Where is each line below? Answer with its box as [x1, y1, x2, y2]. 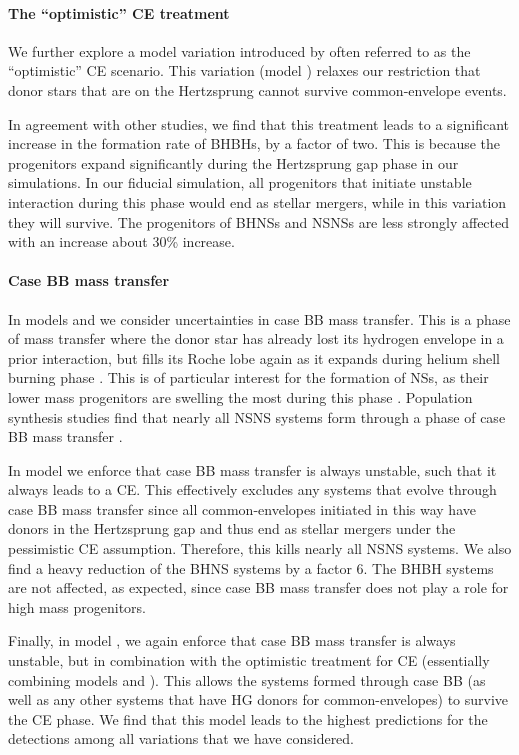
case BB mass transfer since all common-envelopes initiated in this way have [8, 498, 476, 519]
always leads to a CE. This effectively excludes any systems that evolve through [8, 479, 497, 500]
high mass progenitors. [8, 596, 146, 617]
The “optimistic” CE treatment [8, 2, 230, 23]
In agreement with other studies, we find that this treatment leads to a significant [8, 113, 509, 134]
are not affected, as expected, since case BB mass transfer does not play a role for [8, 577, 509, 598]
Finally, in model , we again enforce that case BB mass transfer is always [8, 630, 456, 651]
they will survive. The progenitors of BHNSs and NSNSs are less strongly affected [8, 211, 510, 232]
